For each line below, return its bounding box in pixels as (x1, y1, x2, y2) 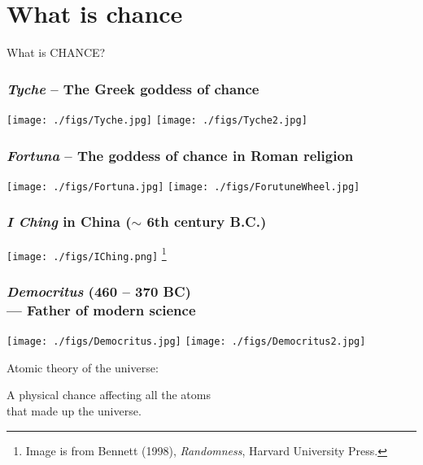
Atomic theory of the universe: (7, 359, 159, 376)
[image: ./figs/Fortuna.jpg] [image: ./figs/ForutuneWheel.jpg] (7, 180, 360, 193)
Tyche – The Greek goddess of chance (7, 78, 259, 98)
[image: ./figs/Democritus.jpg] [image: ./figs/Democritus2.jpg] (7, 336, 366, 348)
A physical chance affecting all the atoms (7, 386, 211, 403)
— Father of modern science (7, 299, 196, 319)
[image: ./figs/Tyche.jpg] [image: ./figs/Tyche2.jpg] (7, 114, 307, 126)
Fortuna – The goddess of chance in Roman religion (7, 145, 354, 165)
